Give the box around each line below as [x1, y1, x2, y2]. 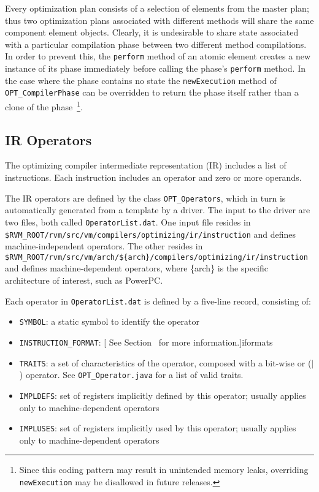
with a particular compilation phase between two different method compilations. [5, 37, 307, 50]
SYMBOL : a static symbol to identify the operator [19, 315, 200, 328]
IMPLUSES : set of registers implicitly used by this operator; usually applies [19, 422, 296, 434]
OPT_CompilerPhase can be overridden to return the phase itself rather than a [5, 86, 299, 99]
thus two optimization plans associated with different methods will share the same [5, 13, 314, 26]
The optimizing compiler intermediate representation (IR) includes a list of [5, 159, 286, 172]
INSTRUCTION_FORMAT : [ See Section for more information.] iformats [19, 335, 273, 348]
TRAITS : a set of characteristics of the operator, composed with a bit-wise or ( [19, 356, 312, 369]
